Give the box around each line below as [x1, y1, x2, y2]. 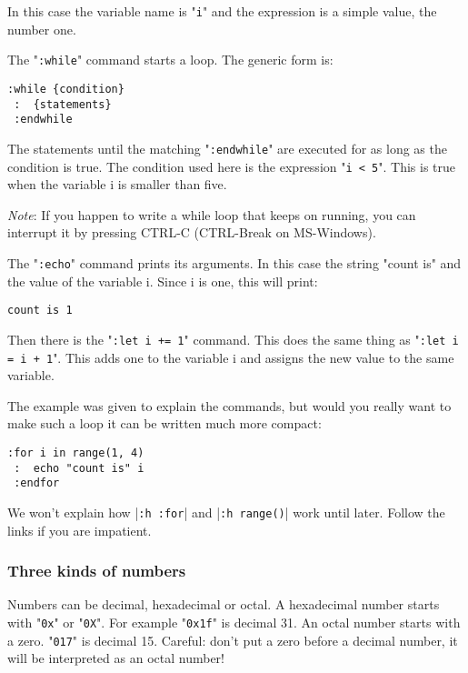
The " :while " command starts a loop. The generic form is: [7, 50, 334, 69]
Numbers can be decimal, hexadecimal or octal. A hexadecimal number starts [7, 595, 440, 614]
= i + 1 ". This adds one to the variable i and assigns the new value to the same [7, 347, 454, 367]
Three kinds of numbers [7, 559, 186, 582]
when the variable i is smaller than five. [7, 175, 227, 194]
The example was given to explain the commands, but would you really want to [7, 396, 452, 415]
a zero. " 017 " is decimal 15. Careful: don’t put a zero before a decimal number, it [7, 630, 458, 649]
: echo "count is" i [14, 461, 144, 475]
